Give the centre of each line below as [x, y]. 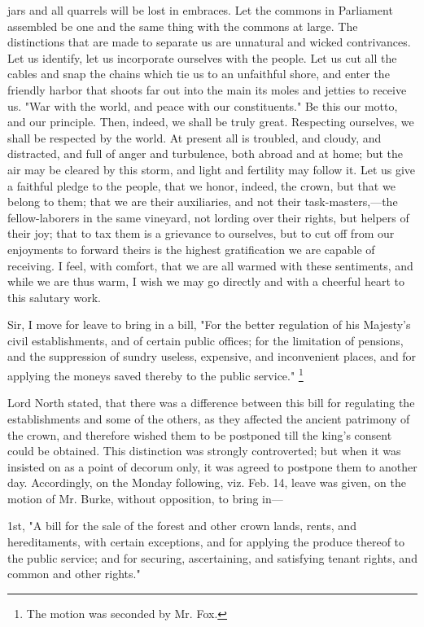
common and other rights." [74, 574]
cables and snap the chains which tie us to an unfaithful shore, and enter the [199, 74]
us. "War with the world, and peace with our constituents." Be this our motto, [203, 105]
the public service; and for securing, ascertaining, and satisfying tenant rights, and [212, 557]
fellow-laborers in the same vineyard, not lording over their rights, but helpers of [208, 217]
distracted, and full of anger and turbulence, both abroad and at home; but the [205, 153]
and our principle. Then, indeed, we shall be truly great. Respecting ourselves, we [211, 122]
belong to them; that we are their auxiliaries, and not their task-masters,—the [203, 202]
